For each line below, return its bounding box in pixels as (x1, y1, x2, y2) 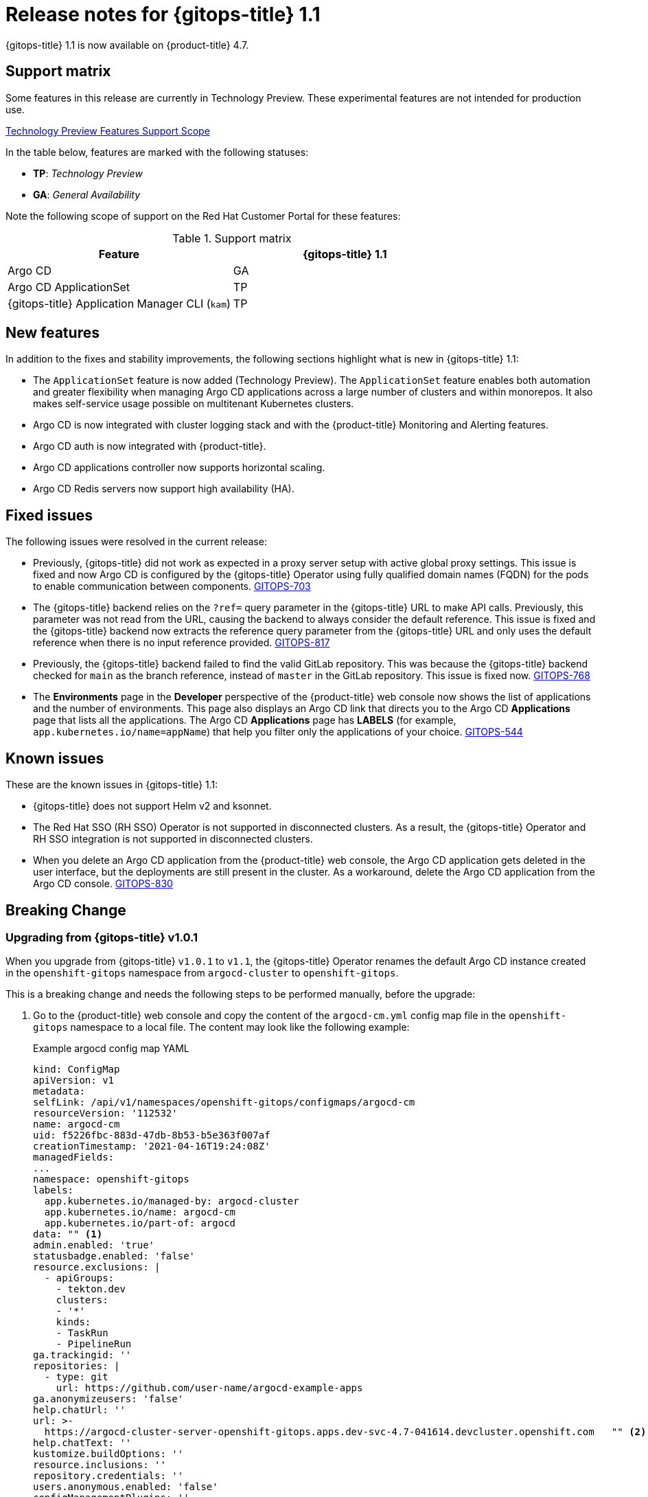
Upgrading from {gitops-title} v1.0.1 (5, 930, 198, 944)
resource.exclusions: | (33, 1261, 161, 1273)
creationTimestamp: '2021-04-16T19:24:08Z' (33, 1141, 270, 1152)
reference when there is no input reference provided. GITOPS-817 (33, 637, 330, 649)
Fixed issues (5, 506, 93, 524)
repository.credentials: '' (33, 1470, 184, 1482)
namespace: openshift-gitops (33, 1174, 189, 1185)
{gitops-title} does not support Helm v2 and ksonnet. (33, 800, 272, 812)
